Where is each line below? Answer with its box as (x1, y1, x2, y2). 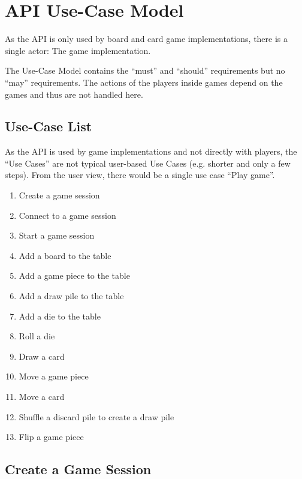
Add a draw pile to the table (19, 290, 124, 302)
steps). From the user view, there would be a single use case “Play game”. (5, 168, 275, 181)
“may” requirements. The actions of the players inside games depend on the (5, 76, 283, 88)
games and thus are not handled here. (5, 88, 143, 100)
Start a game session (19, 229, 95, 242)
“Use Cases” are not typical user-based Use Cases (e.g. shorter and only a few (5, 156, 291, 169)
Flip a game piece (19, 430, 84, 443)
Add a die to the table (19, 309, 101, 322)
